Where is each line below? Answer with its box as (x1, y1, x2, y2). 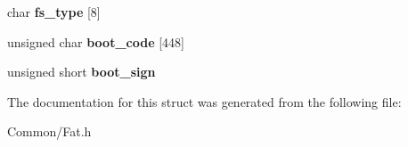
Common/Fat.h (7, 122, 92, 141)
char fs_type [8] (7, 3, 101, 20)
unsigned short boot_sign (7, 62, 156, 81)
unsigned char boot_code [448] (7, 32, 184, 51)
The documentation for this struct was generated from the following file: (7, 92, 402, 110)
